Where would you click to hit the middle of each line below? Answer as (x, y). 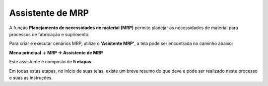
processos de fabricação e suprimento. (49, 34)
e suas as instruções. (31, 78)
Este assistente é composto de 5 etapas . (51, 62)
